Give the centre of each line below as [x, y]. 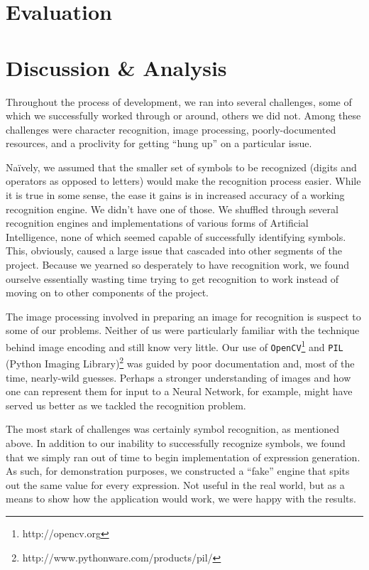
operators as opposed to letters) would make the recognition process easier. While [183, 181]
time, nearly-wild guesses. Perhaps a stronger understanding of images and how [178, 377]
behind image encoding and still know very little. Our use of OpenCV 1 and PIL [175, 346]
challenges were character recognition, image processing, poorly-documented [171, 129]
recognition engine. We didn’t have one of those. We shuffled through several [172, 209]
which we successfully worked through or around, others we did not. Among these [183, 115]
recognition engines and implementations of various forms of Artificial [157, 223]
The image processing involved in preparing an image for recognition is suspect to [183, 316]
